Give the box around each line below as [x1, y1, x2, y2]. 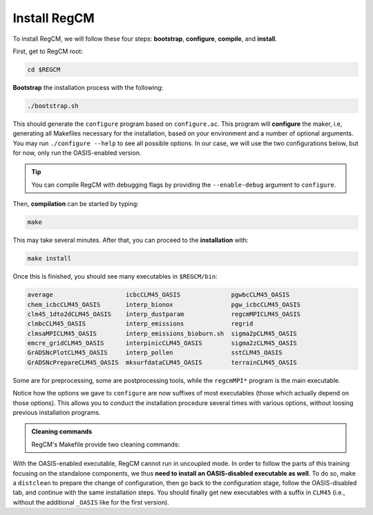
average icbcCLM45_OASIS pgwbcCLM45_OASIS [27, 291, 290, 299]
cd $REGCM [27, 66, 61, 73]
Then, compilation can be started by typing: [12, 200, 140, 208]
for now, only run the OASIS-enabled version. [12, 149, 142, 157]
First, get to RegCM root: [12, 47, 83, 55]
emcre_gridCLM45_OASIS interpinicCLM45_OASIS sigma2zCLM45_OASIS [27, 339, 297, 347]
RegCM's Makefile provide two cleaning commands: [31, 440, 180, 449]
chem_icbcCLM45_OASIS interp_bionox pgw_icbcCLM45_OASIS [27, 301, 300, 308]
